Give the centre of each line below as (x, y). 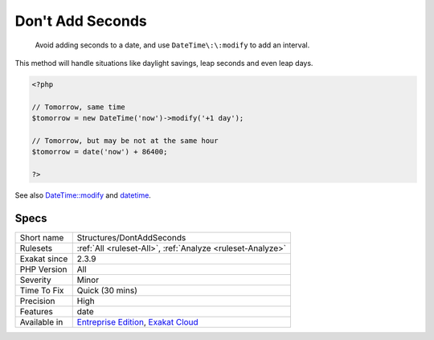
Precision (37, 301)
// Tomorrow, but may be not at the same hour (125, 140)
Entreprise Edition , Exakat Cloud (137, 322)
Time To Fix (42, 290)
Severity (35, 280)
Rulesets (36, 248)
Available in (41, 322)
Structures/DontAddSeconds (131, 237)
